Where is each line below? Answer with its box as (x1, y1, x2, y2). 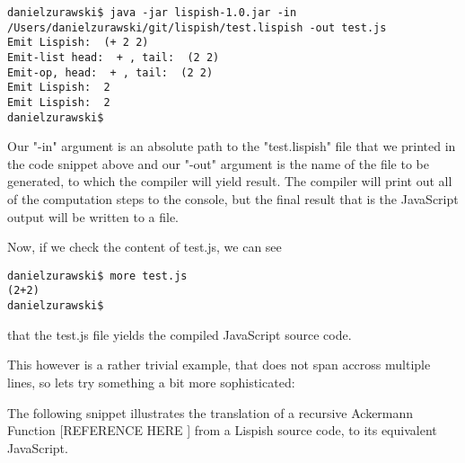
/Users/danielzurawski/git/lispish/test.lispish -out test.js (7, 21, 387, 34)
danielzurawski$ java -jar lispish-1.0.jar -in (7, 6, 297, 19)
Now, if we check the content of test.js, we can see (7, 237, 282, 256)
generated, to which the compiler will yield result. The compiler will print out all (7, 172, 452, 191)
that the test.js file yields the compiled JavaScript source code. (7, 325, 352, 343)
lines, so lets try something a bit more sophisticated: (7, 372, 295, 391)
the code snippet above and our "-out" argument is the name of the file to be (7, 154, 429, 173)
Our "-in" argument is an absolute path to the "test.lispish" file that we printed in (7, 137, 456, 156)
